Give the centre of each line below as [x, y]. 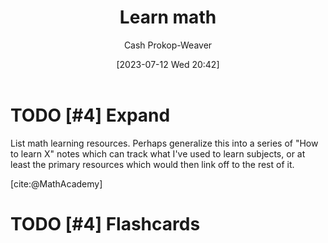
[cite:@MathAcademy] [56, 183]
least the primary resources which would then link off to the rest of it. [152, 164]
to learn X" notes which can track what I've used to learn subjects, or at [158, 153]
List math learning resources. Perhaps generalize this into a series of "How [164, 143]
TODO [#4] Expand [90, 115]
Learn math [168, 17]
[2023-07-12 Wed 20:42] [168, 64]
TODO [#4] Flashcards [105, 223]
